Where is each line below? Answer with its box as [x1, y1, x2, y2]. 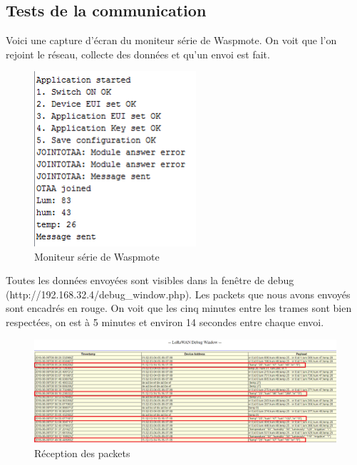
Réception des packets [34, 445, 130, 460]
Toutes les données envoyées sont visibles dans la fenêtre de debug [6, 273, 294, 288]
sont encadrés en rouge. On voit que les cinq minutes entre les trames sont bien [6, 301, 352, 315]
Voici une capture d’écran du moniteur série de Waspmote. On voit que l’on [6, 33, 337, 48]
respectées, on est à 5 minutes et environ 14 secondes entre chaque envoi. [6, 315, 324, 330]
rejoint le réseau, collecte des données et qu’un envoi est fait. [6, 46, 270, 61]
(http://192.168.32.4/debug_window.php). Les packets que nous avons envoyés [6, 286, 351, 301]
